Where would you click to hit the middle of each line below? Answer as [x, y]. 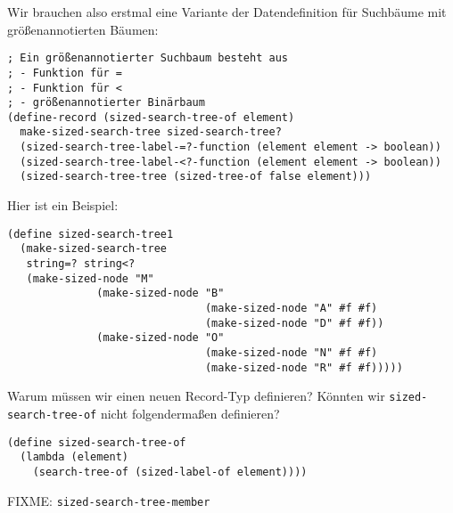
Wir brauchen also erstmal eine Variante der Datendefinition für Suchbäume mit [227, 12]
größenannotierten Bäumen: [83, 29]
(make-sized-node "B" [161, 293]
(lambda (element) [74, 457]
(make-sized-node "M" [90, 278]
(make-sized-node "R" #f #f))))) [304, 367]
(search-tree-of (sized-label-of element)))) [170, 472]
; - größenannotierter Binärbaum [106, 103]
